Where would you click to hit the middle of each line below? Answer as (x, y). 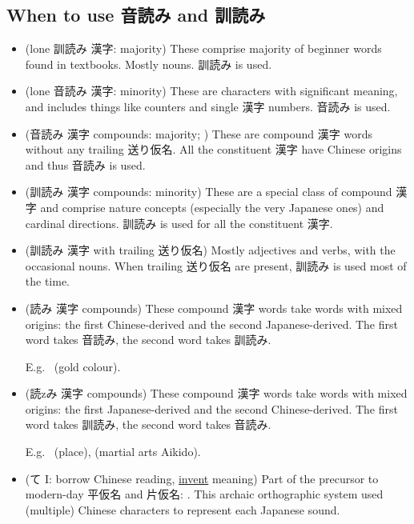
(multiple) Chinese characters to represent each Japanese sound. (183, 509)
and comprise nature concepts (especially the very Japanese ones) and (212, 207)
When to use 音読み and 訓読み (136, 15)
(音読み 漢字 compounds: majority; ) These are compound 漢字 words (199, 133)
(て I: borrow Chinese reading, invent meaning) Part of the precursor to (202, 478)
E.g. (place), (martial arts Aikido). (113, 452)
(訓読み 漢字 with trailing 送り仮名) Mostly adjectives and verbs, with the (210, 250)
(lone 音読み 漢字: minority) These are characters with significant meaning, (211, 91)
